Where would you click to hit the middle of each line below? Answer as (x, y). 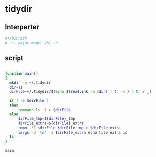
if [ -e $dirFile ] (29, 101)
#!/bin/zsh (16, 38)
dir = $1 (16, 87)
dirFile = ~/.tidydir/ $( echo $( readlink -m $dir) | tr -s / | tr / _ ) (80, 92)
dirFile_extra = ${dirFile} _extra (51, 123)
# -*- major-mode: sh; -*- (32, 43)
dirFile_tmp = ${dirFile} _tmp (47, 119)
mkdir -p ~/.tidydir (30, 83)
